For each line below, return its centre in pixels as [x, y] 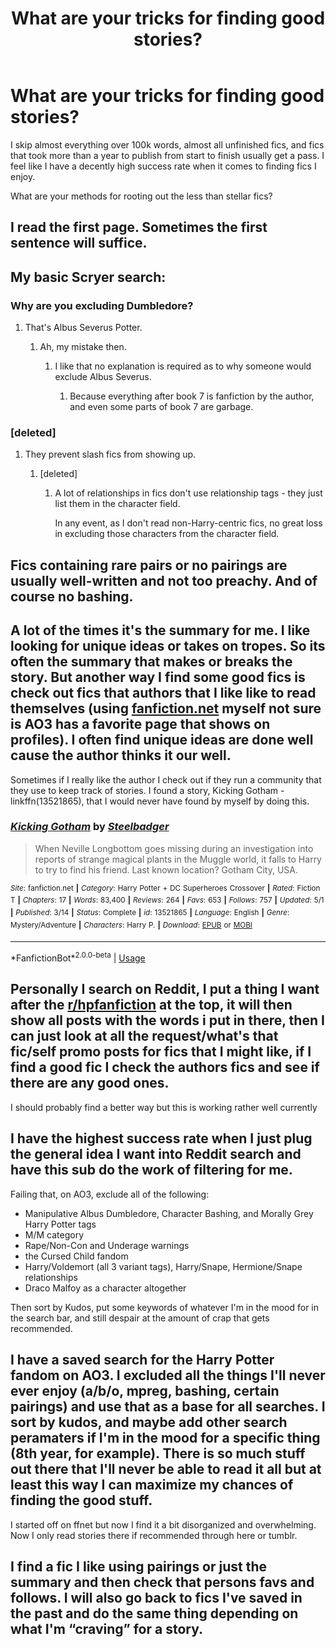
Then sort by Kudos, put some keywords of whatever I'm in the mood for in [165, 1307]
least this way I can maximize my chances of [152, 1485]
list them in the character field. [117, 504]
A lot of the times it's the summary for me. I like [160, 630]
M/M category [54, 1234]
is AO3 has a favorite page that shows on [140, 724]
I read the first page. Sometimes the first [139, 227]
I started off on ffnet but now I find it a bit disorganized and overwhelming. [163, 1524]
